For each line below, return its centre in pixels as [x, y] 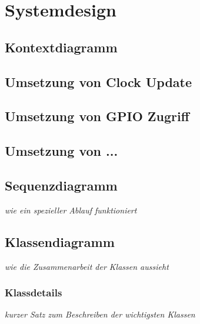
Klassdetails [34, 293]
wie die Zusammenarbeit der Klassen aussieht [87, 266]
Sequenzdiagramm [61, 185]
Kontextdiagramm [61, 47]
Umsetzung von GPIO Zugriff [97, 116]
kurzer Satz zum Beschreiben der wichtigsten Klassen [100, 314]
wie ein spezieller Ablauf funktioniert [71, 210]
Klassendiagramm [60, 241]
